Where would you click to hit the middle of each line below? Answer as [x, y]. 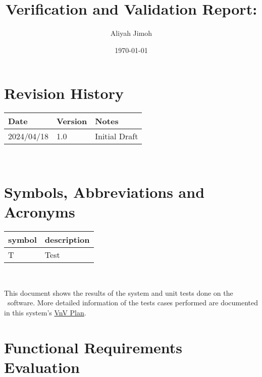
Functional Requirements [93, 347]
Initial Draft [117, 136]
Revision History [64, 93]
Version [72, 121]
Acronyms [40, 212]
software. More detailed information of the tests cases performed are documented [133, 303]
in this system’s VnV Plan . [45, 312]
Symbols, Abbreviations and [104, 192]
